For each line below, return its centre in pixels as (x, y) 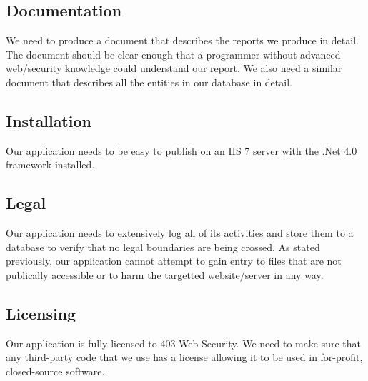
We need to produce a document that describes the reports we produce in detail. (182, 40)
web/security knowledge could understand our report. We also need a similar (174, 68)
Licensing (41, 313)
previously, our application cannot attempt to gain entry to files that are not (174, 261)
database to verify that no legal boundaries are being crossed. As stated (163, 247)
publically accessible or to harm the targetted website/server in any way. (165, 274)
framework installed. (50, 164)
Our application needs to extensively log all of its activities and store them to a (180, 233)
